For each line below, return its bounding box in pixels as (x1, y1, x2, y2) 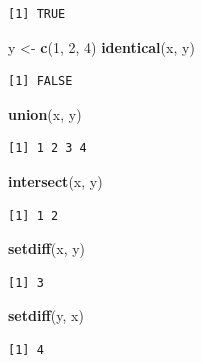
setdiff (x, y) (8, 238, 86, 259)
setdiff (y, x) (8, 305, 84, 326)
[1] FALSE (8, 74, 73, 89)
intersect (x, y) (8, 170, 103, 191)
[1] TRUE (8, 7, 66, 21)
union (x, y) (8, 103, 82, 124)
